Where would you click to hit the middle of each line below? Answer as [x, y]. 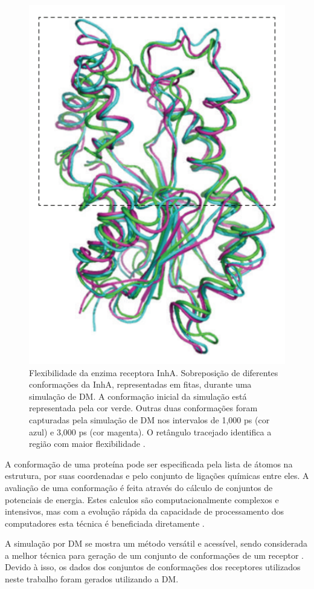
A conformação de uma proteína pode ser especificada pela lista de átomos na [149, 464]
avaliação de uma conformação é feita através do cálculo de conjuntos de [139, 487]
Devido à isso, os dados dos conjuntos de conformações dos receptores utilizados [153, 567]
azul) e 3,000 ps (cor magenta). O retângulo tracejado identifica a [150, 431]
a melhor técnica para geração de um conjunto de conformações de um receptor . [154, 555]
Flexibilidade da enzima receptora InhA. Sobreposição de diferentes [154, 372]
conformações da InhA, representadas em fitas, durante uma [140, 384]
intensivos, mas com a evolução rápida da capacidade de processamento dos [145, 511]
